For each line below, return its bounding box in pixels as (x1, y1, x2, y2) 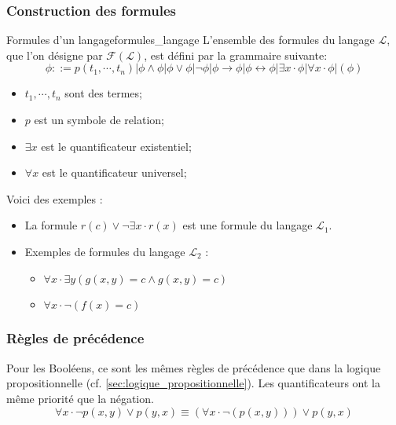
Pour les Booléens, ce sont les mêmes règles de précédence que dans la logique (6, 359, 381, 376)
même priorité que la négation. (6, 390, 154, 406)
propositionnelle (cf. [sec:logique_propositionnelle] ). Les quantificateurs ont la (6, 375, 380, 391)
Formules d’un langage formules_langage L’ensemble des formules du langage (6, 31, 375, 48)
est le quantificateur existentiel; (41, 137, 192, 154)
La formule (24, 217, 78, 233)
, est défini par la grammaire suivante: (144, 46, 328, 63)
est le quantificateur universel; (42, 164, 187, 181)
